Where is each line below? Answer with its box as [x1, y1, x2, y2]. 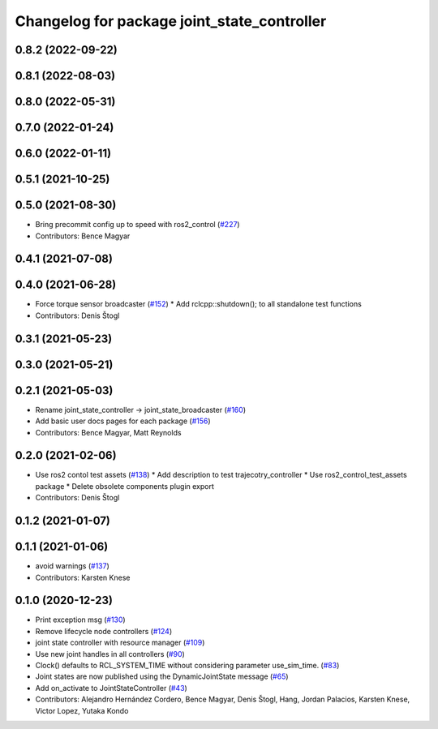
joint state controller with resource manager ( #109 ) [35, 637, 205, 648]
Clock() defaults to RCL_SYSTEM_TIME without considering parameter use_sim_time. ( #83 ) [35, 661, 340, 671]
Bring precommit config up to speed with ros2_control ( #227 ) [35, 220, 240, 229]
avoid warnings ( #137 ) [35, 561, 109, 571]
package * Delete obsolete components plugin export [35, 481, 215, 491]
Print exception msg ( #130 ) [35, 615, 126, 624]
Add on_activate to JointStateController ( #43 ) [35, 683, 188, 693]
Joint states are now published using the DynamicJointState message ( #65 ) [35, 671, 289, 681]
